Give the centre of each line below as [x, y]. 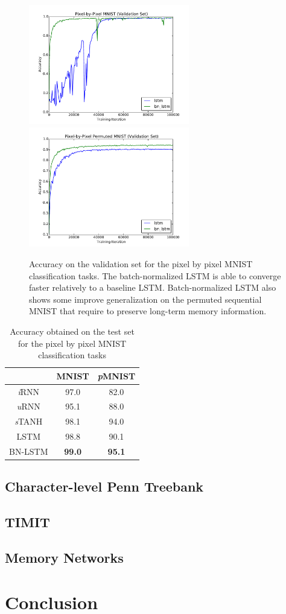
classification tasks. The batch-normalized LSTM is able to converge [155, 275]
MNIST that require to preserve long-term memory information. [148, 311]
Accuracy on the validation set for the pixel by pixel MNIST [141, 264]
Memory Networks [64, 558]
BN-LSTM [29, 451]
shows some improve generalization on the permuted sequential [145, 299]
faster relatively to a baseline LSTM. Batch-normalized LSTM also [153, 287]
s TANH [29, 421]
